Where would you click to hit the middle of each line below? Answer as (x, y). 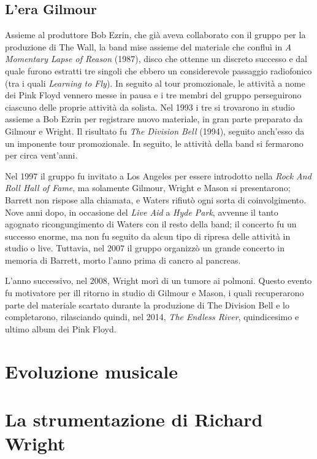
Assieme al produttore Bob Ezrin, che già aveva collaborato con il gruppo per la (155, 35)
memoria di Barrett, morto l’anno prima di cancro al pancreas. (123, 260)
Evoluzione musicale (92, 371)
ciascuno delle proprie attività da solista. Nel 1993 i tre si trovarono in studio (150, 107)
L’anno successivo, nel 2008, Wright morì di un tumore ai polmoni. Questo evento (158, 280)
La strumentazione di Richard (134, 419)
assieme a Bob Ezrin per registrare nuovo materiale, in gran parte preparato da (154, 119)
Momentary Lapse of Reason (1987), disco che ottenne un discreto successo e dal (156, 59)
